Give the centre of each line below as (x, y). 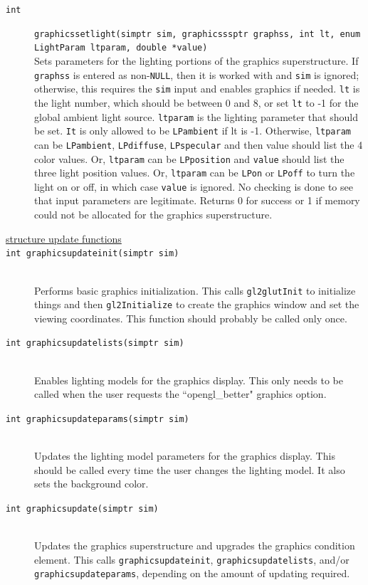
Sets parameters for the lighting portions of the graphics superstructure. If (196, 60)
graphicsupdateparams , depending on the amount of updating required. (192, 573)
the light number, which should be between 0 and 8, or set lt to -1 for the (196, 102)
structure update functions (64, 238)
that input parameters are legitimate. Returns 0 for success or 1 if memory (197, 200)
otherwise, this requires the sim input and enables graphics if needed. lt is (197, 89)
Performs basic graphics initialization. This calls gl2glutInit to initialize (195, 290)
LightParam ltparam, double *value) (121, 48)
